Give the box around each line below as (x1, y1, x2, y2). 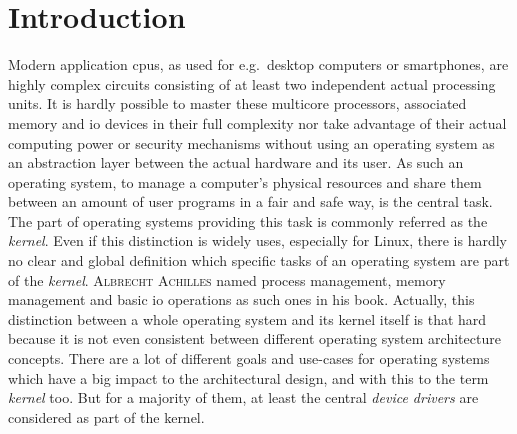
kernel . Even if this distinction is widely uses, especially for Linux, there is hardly (8, 230, 507, 251)
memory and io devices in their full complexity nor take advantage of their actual (8, 112, 507, 133)
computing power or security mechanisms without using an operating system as (8, 132, 495, 153)
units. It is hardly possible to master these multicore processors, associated (8, 93, 467, 114)
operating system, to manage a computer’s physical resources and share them (8, 171, 482, 192)
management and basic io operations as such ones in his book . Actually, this (8, 289, 475, 310)
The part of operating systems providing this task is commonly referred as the (8, 210, 488, 231)
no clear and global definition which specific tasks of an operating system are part (8, 250, 510, 271)
